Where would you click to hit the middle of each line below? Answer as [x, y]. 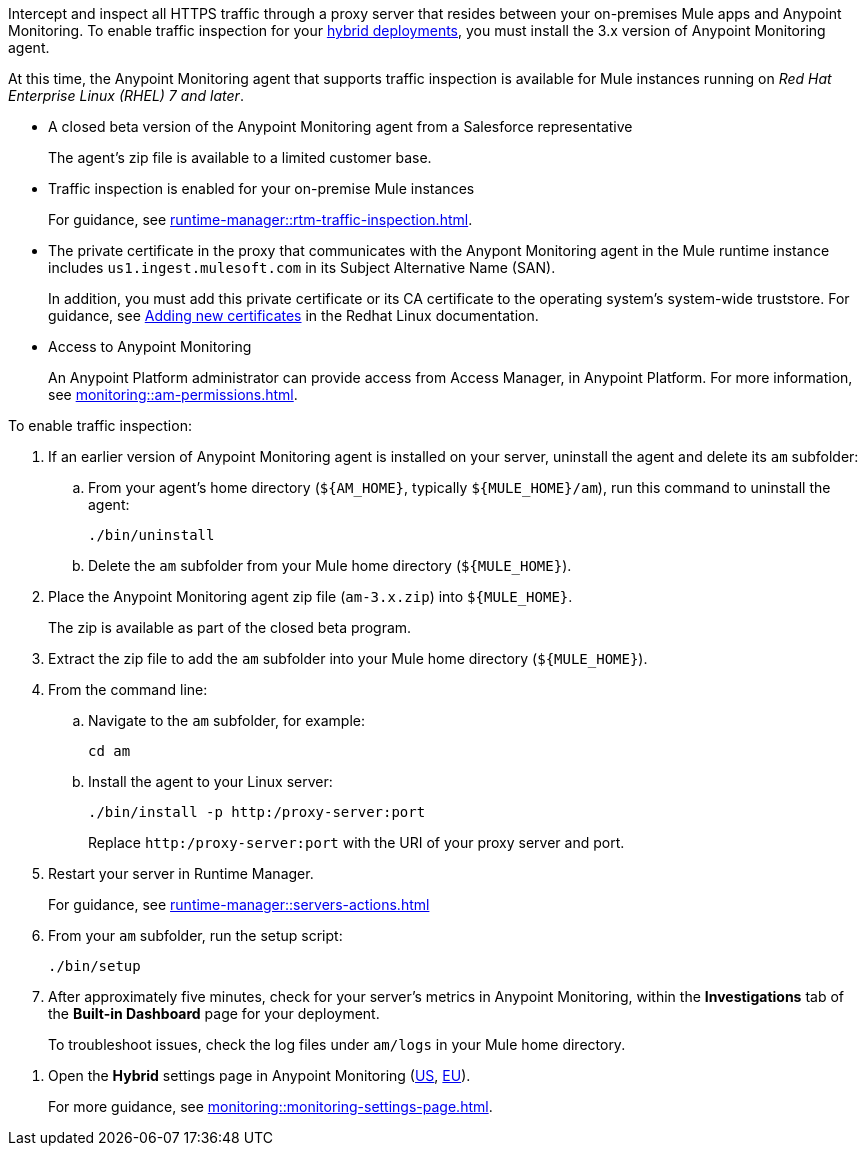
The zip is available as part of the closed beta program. [230, 627]
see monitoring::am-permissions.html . [173, 394]
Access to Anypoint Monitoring [150, 346]
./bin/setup [94, 966]
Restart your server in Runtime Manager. [181, 873]
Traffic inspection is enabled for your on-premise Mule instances [261, 188]
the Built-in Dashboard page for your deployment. [214, 1013]
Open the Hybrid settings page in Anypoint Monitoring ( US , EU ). [259, 1075]
